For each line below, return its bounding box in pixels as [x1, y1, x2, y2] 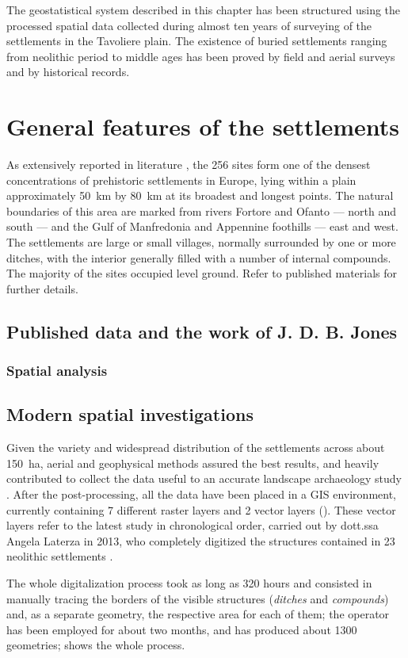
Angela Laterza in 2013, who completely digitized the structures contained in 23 [6, 532, 395, 549]
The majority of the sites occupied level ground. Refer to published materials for [6, 265, 398, 281]
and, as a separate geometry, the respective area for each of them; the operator [6, 606, 390, 622]
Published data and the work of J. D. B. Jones [6, 319, 398, 343]
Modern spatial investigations [6, 402, 254, 427]
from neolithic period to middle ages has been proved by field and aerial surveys [6, 48, 395, 64]
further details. [6, 280, 78, 296]
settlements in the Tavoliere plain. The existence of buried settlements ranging [6, 33, 387, 49]
